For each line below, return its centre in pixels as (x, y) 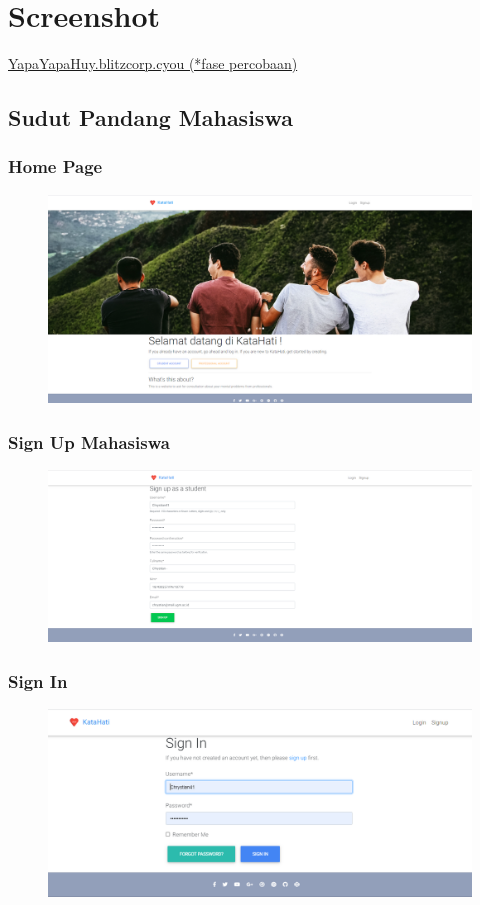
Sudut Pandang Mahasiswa (150, 117)
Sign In (38, 680)
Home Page (55, 166)
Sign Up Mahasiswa (89, 441)
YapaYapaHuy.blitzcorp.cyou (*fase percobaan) (153, 63)
